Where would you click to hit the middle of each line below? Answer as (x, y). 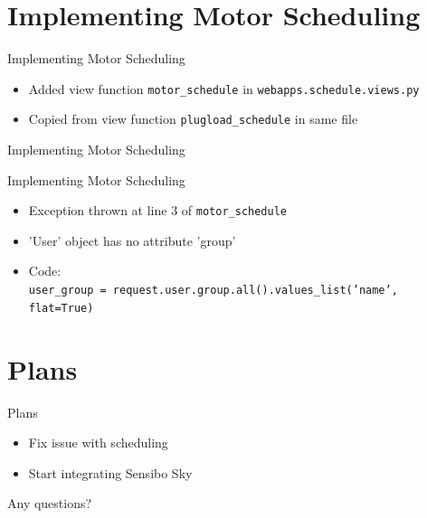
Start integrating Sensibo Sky (110, 472)
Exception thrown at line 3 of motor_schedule (157, 210)
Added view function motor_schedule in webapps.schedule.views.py (224, 88)
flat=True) (61, 308)
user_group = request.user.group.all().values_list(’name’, (213, 291)
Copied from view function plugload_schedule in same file (193, 119)
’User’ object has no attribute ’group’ (132, 240)
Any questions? (50, 503)
